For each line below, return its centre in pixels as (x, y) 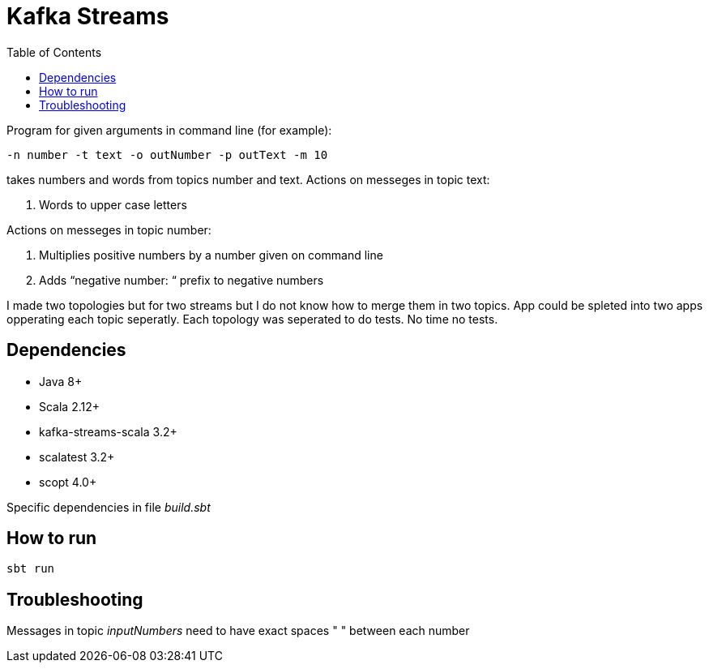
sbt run (31, 569)
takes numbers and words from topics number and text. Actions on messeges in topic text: (248, 179)
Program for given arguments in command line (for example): (169, 130)
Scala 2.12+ (70, 406)
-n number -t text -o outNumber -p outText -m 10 (167, 154)
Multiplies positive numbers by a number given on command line (211, 255)
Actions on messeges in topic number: (109, 229)
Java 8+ (61, 381)
